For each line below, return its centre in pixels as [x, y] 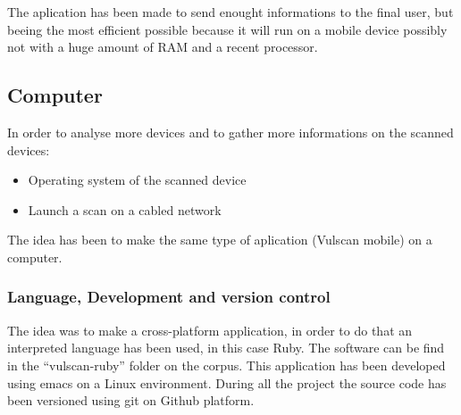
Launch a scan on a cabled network [125, 209]
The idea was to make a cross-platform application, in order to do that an [210, 330]
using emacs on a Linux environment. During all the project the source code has [227, 382]
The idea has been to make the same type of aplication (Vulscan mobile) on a [220, 240]
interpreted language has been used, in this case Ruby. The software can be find [226, 348]
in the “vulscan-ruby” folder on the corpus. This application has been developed [226, 365]
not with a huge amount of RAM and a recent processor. [163, 47]
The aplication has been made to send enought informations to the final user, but [230, 12]
